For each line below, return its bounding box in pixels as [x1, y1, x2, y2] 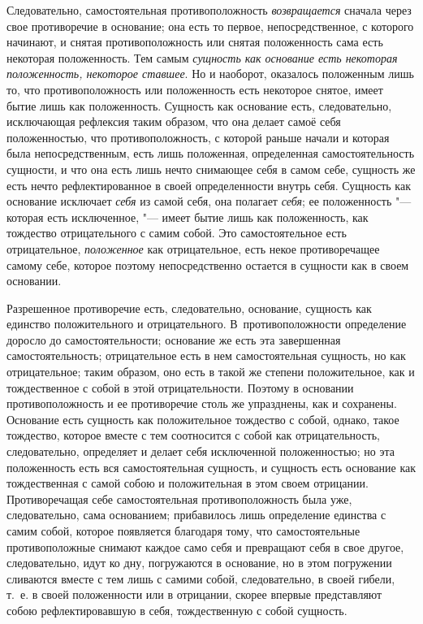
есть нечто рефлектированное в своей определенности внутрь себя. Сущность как [6, 176, 411, 193]
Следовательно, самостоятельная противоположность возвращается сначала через [6, 2, 412, 18]
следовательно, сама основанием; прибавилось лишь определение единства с [6, 506, 386, 523]
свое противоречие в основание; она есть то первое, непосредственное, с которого [6, 17, 414, 34]
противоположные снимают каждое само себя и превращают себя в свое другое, [6, 538, 404, 555]
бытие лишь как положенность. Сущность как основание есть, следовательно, [6, 97, 392, 114]
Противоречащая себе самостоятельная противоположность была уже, [6, 490, 352, 507]
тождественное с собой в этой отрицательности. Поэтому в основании [6, 379, 354, 396]
